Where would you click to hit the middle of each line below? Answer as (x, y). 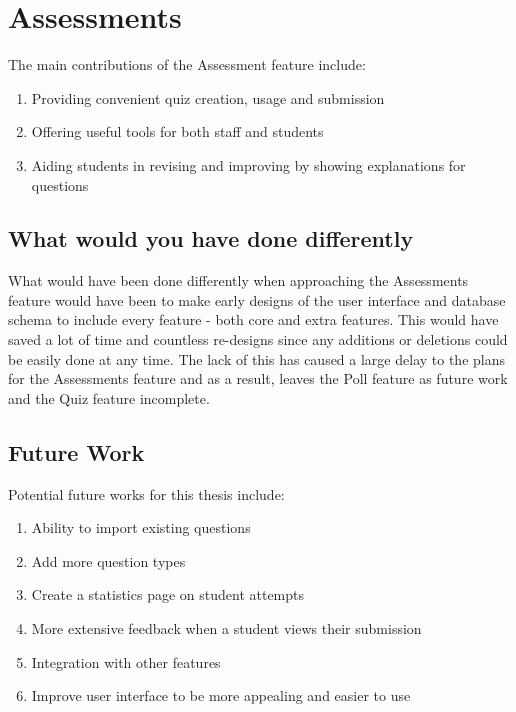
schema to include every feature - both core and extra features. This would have (253, 319)
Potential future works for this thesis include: (146, 493)
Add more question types (108, 560)
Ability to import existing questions (141, 527)
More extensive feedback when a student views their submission (226, 628)
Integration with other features (126, 661)
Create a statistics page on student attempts (168, 594)
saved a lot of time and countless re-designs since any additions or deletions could (258, 339)
